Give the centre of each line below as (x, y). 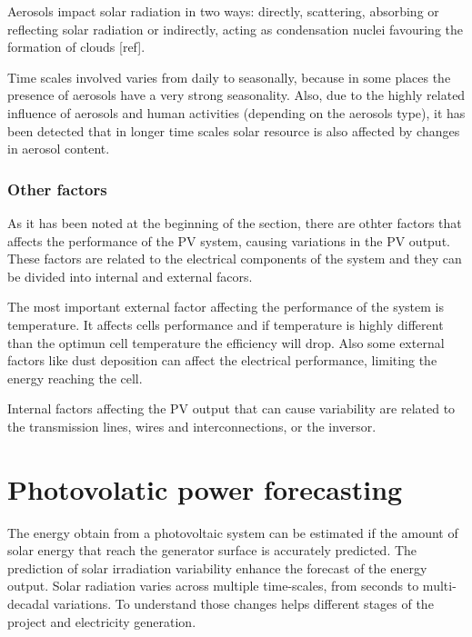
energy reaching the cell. (75, 378)
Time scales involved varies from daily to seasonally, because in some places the (229, 77)
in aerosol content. (59, 149)
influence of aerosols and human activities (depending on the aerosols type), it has (236, 112)
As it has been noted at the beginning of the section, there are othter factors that (235, 222)
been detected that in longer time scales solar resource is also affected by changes (234, 130)
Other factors (57, 189)
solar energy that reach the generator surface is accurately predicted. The (212, 550)
